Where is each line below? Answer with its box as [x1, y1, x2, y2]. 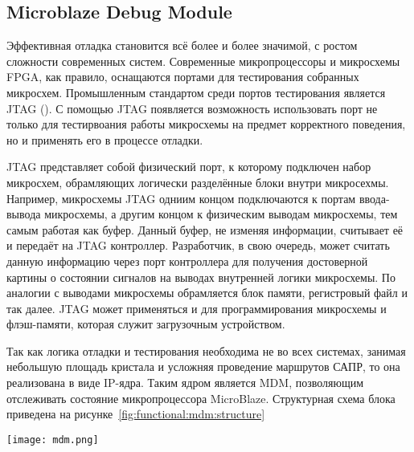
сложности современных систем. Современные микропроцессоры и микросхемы [6, 52, 400, 69]
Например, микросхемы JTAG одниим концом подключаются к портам [6, 189, 356, 206]
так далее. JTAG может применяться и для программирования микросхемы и [6, 299, 387, 316]
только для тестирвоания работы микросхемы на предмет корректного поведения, [6, 116, 406, 132]
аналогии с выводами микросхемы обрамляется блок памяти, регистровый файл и [6, 284, 408, 301]
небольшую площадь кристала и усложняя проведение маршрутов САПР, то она [6, 358, 400, 375]
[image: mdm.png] [6, 434, 99, 446]
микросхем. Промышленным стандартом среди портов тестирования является [6, 83, 386, 100]
